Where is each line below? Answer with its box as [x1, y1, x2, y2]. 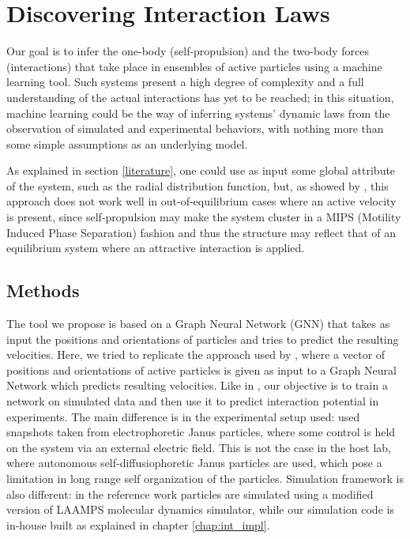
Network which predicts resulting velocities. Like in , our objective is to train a [6, 377, 388, 394]
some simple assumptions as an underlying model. [6, 135, 248, 152]
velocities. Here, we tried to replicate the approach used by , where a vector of [6, 346, 386, 363]
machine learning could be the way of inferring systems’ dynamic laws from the [6, 104, 390, 121]
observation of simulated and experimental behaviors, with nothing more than [6, 120, 384, 137]
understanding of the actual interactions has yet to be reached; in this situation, [6, 89, 394, 105]
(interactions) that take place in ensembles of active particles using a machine [6, 58, 382, 74]
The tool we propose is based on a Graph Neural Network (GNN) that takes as [6, 315, 390, 332]
